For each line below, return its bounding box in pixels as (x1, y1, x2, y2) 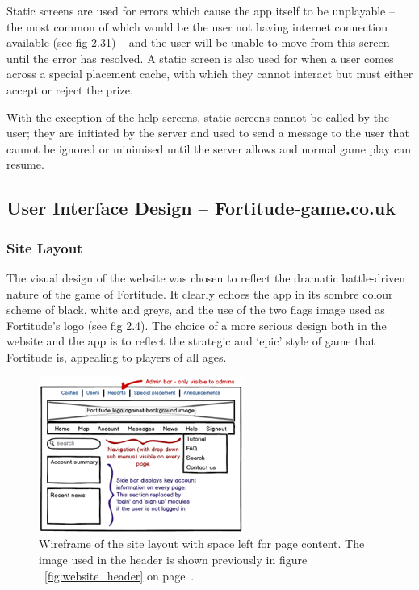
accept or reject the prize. (6, 81, 133, 98)
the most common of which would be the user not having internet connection (6, 18, 388, 35)
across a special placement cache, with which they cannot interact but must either (6, 65, 413, 82)
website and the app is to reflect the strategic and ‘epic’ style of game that (6, 333, 375, 349)
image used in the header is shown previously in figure (39, 550, 308, 567)
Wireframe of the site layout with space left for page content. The (39, 535, 365, 552)
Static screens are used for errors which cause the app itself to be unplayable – (6, 2, 395, 19)
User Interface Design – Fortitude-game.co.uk (6, 195, 396, 220)
